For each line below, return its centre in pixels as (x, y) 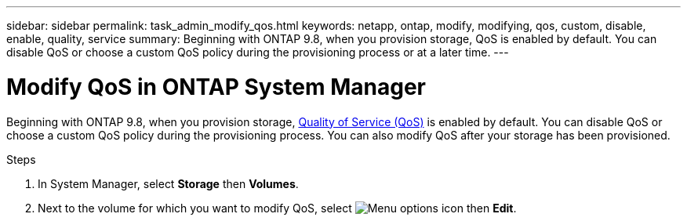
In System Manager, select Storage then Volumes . (168, 183)
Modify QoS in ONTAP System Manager (216, 87)
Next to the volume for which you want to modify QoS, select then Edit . (277, 208)
